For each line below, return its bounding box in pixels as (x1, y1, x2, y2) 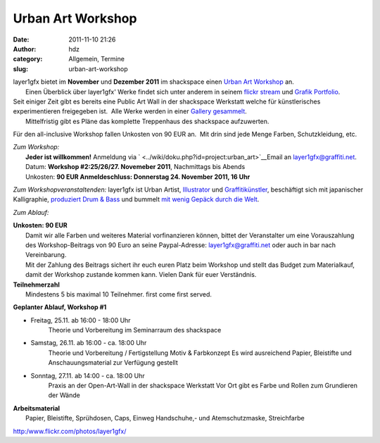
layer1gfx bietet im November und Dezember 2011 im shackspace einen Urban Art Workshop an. (13, 77, 295, 86)
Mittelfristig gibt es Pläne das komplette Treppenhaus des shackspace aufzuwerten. (25, 117, 270, 125)
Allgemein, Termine (68, 55, 125, 63)
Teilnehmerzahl (13, 280, 60, 289)
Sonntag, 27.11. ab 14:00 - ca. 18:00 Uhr (30, 371, 145, 380)
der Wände (48, 391, 80, 399)
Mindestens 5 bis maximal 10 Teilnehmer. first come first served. (25, 289, 213, 299)
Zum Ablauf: (13, 208, 49, 216)
